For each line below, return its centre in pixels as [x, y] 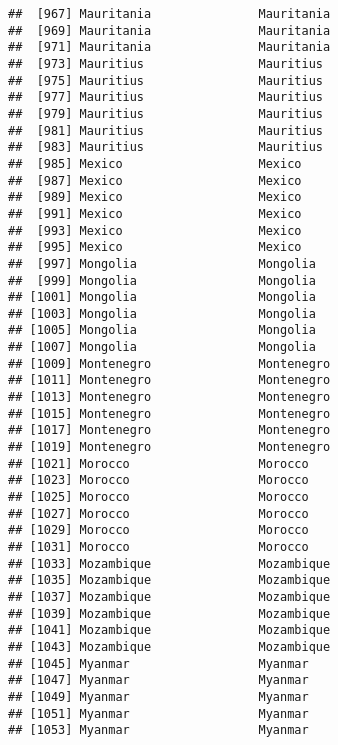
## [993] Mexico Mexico [155, 230]
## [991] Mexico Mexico [155, 213]
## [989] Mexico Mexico [155, 197]
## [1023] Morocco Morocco [158, 480]
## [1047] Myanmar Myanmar [158, 680]
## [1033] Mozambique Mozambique [169, 563]
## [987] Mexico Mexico [155, 180]
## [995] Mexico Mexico [155, 247]
